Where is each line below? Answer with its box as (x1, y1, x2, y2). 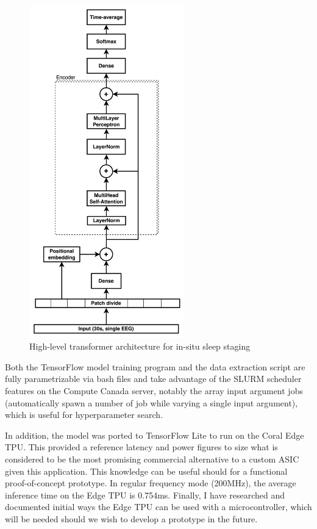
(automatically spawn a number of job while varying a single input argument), (5, 396, 298, 409)
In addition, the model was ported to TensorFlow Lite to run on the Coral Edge (5, 428, 304, 441)
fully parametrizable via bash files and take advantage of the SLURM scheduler (5, 372, 302, 385)
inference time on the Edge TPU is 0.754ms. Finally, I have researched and (5, 488, 285, 501)
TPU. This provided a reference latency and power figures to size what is (5, 441, 278, 453)
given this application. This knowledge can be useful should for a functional (5, 464, 288, 477)
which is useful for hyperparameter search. (5, 408, 163, 421)
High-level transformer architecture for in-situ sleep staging (29, 340, 251, 353)
